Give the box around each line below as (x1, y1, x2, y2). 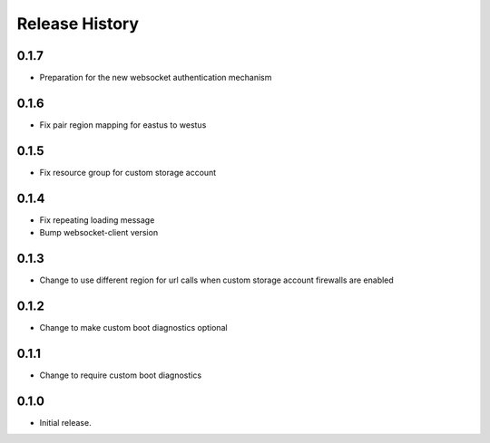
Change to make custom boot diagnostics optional (39, 322, 228, 332)
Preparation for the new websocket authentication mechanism (39, 72, 272, 83)
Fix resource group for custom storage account (39, 167, 217, 178)
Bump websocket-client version (39, 227, 159, 238)
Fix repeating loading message (39, 214, 155, 226)
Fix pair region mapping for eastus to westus (39, 119, 207, 130)
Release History (16, 14, 140, 34)
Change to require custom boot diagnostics (39, 370, 202, 380)
